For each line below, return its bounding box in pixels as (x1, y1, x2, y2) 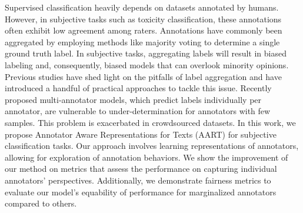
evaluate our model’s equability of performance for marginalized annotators (5, 185, 277, 198)
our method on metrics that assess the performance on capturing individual (5, 162, 277, 175)
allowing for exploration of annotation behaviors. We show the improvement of (5, 151, 288, 163)
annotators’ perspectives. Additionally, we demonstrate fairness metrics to (5, 174, 271, 186)
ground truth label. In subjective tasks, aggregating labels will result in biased (5, 47, 287, 59)
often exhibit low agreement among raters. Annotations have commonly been (5, 24, 282, 36)
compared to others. (5, 197, 77, 209)
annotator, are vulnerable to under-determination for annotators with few (5, 105, 271, 117)
